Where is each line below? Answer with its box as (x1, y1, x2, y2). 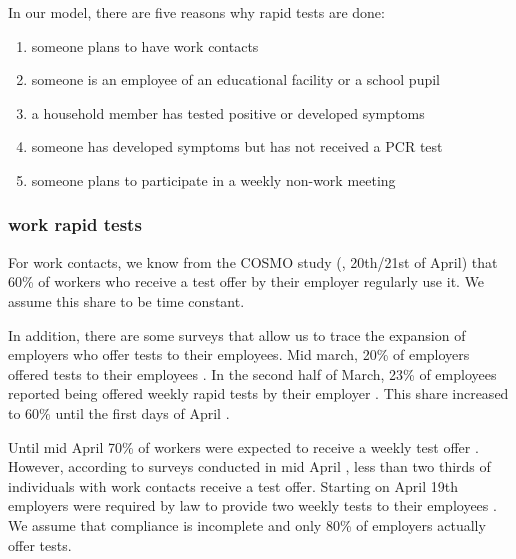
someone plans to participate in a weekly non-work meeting (31, 169, 396, 190)
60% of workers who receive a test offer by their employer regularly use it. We (8, 271, 485, 292)
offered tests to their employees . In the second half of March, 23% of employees (8, 363, 497, 384)
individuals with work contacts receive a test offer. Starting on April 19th (8, 475, 458, 496)
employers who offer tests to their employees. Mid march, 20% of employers (8, 344, 470, 365)
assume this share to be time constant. (8, 290, 245, 311)
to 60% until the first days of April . (8, 402, 230, 423)
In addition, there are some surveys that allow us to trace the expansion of (8, 324, 466, 345)
